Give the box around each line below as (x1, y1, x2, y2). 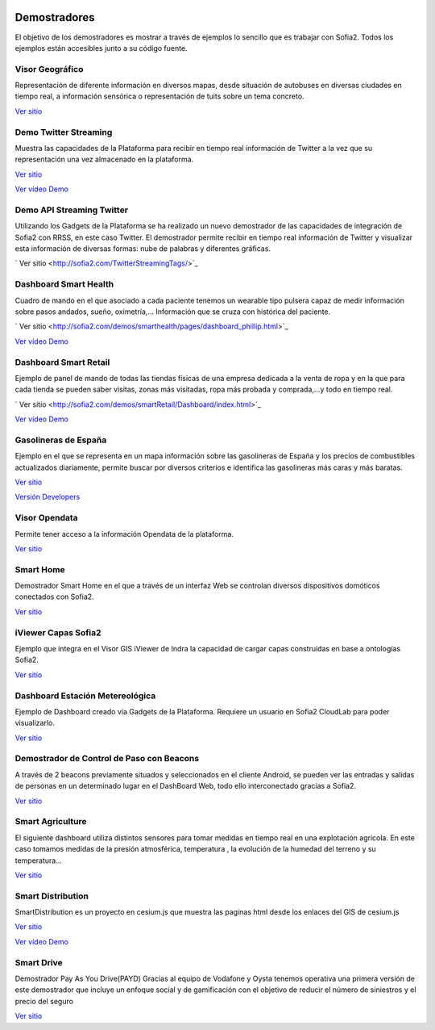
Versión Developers (14, 492, 81, 502)
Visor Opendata (14, 513, 78, 524)
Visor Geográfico (14, 63, 84, 74)
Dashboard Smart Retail (14, 356, 110, 367)
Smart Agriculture (14, 816, 87, 827)
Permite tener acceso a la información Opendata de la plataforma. (14, 529, 234, 538)
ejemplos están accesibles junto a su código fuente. (14, 43, 188, 52)
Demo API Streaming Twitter (14, 204, 129, 216)
